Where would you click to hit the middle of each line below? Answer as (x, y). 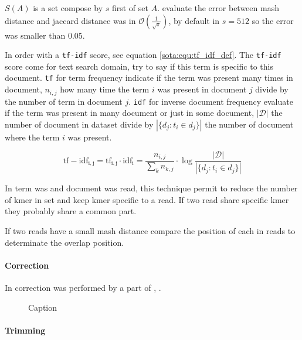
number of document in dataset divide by (79, 124)
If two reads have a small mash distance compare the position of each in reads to (150, 231)
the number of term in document (64, 101)
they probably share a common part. (71, 211)
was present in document (202, 89)
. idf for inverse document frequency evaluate (211, 101)
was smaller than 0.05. (45, 35)
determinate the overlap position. (65, 242)
